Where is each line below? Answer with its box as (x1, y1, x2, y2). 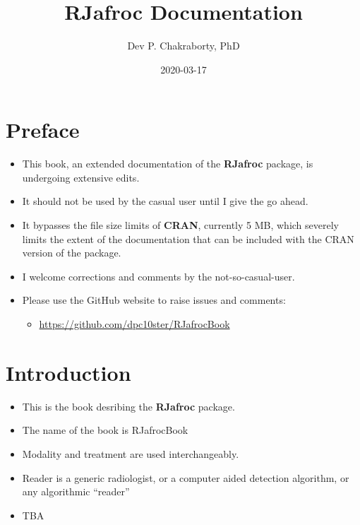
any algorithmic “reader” (22, 484, 130, 499)
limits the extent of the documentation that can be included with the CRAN (22, 231, 354, 246)
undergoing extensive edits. (22, 170, 140, 184)
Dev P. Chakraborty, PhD (127, 38, 240, 53)
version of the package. (22, 245, 121, 260)
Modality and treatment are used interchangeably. (22, 446, 239, 461)
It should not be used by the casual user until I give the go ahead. (22, 194, 308, 208)
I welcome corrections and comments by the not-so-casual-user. (22, 269, 295, 283)
